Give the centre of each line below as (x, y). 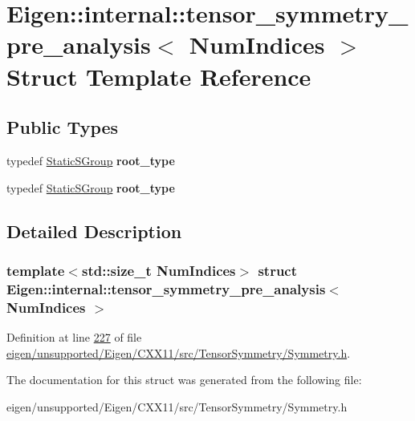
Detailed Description (94, 231)
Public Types (63, 127)
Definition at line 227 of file (74, 336)
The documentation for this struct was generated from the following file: (184, 380)
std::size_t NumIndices (159, 270)
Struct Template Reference (159, 76)
